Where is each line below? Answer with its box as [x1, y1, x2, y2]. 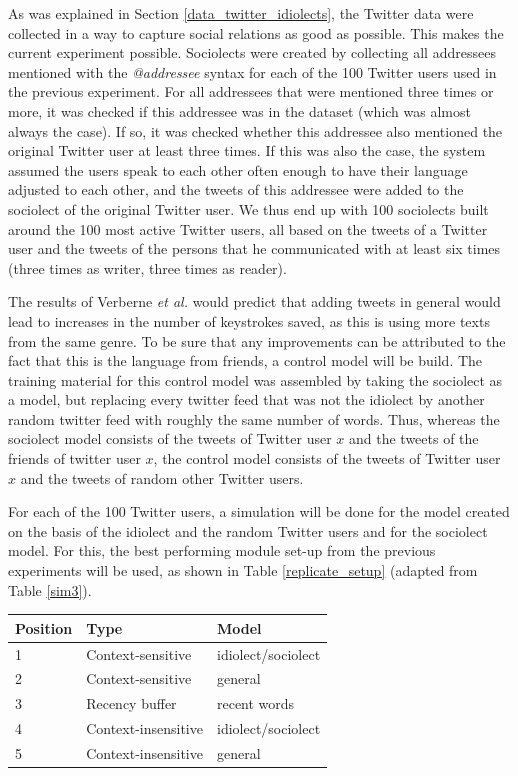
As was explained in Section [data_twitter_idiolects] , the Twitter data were [8, 3, 474, 23]
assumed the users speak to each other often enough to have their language [8, 159, 468, 180]
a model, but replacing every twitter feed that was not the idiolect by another [8, 389, 485, 410]
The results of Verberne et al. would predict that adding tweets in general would [8, 291, 501, 312]
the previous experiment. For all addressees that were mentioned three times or [8, 81, 494, 102]
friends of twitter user [8, 448, 141, 469]
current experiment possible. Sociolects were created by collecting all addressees [8, 42, 496, 63]
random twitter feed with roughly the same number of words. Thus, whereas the [8, 408, 500, 429]
